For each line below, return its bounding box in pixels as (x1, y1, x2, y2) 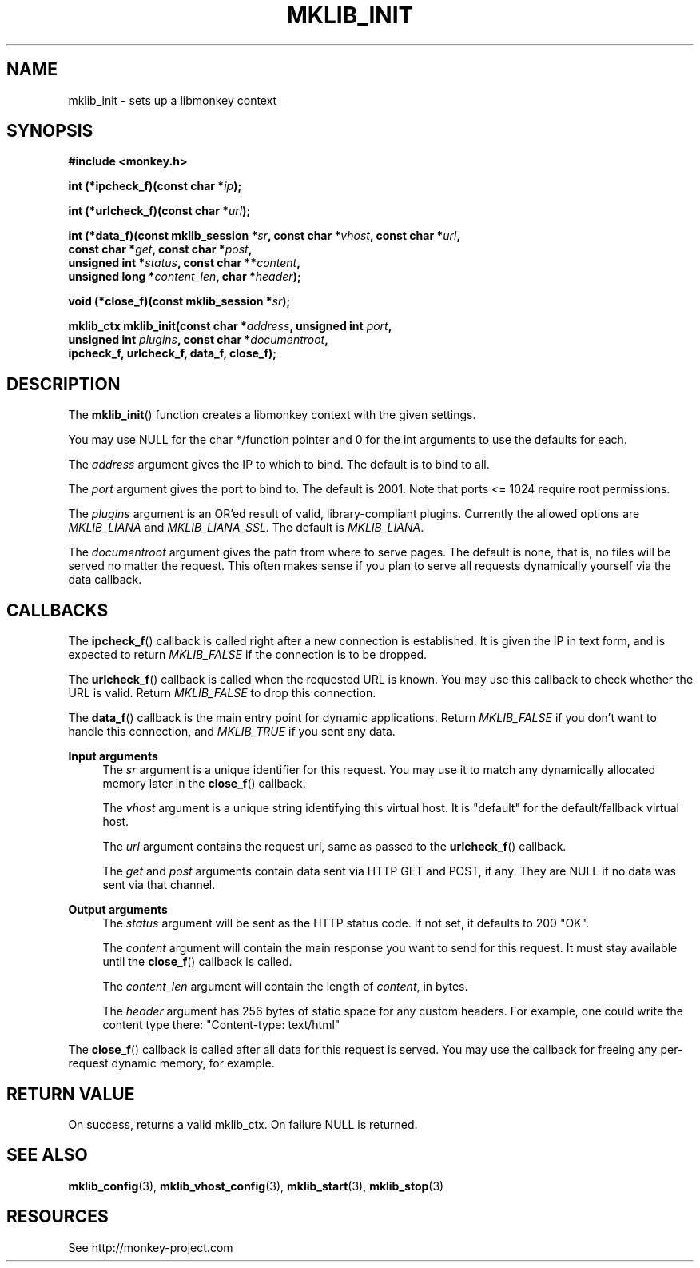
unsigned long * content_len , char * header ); (68, 269, 301, 284)
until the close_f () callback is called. (102, 955, 292, 969)
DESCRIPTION (6, 373, 121, 394)
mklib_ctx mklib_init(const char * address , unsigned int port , (68, 319, 392, 333)
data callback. (68, 572, 142, 587)
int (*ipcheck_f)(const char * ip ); (68, 179, 242, 193)
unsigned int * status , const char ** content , (68, 256, 300, 270)
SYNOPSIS (6, 121, 93, 142)
